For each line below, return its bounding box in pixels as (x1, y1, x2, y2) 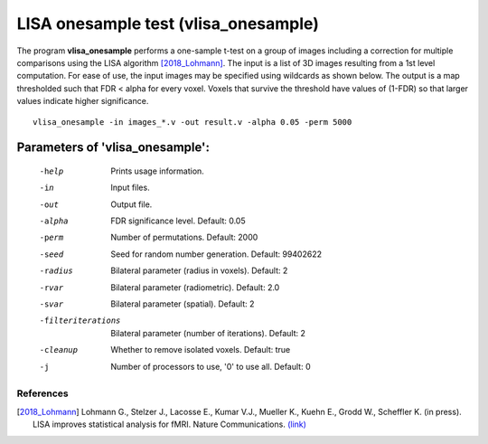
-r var (39, 282, 64, 293)
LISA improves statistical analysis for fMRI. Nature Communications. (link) (33, 419, 307, 430)
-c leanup (39, 345, 79, 355)
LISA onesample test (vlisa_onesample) (16, 14, 320, 33)
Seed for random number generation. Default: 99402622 (110, 249, 323, 260)
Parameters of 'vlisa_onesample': (16, 140, 210, 156)
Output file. (110, 199, 153, 210)
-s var (39, 299, 64, 309)
